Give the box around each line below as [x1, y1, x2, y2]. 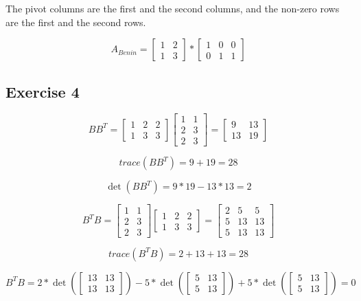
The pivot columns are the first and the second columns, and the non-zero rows [5, 1, 340, 15]
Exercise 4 [5, 80, 80, 102]
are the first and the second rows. [5, 14, 146, 29]
